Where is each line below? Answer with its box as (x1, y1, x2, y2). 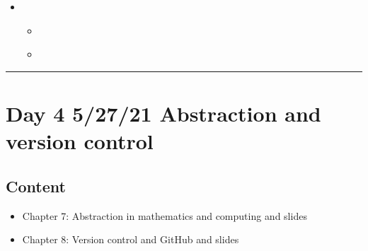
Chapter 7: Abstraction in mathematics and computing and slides (22, 208, 307, 223)
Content (6, 175, 66, 197)
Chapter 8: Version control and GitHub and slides (22, 232, 239, 247)
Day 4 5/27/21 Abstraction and (6, 98, 321, 127)
